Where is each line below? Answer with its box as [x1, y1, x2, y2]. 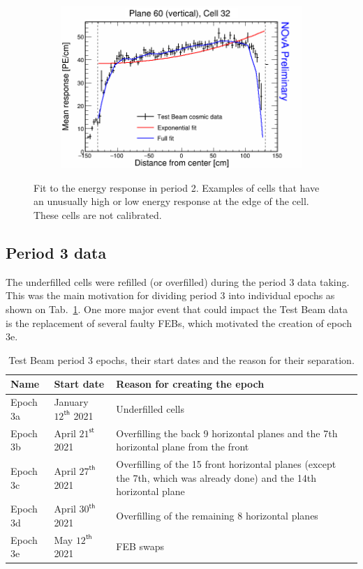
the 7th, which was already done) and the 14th [116, 470, 317, 485]
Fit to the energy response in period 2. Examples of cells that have [34, 180, 320, 195]
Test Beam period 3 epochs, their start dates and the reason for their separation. [8, 352, 355, 367]
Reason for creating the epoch [116, 377, 265, 391]
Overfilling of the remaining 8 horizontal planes [116, 508, 318, 522]
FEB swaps [116, 539, 165, 554]
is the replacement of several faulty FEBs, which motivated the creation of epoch [6, 315, 352, 330]
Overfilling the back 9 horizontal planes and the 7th [116, 425, 338, 440]
